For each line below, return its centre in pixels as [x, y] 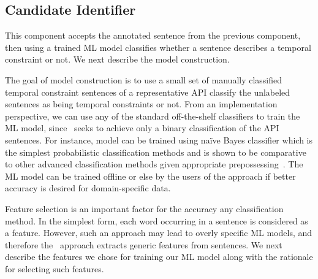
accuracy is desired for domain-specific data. [88, 188]
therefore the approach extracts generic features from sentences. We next [144, 244]
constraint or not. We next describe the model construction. [117, 59]
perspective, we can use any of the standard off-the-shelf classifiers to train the [153, 116]
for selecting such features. [55, 268]
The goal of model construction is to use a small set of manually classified [144, 79]
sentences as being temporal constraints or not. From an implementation [141, 104]
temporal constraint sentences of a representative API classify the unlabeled [148, 92]
